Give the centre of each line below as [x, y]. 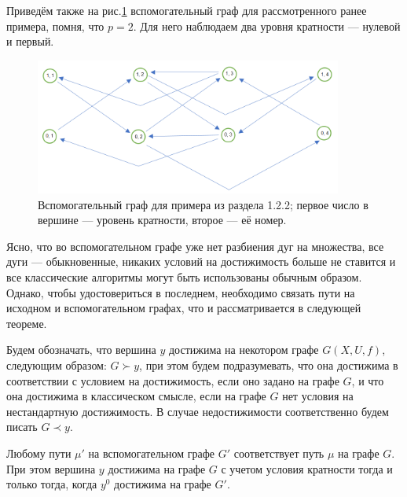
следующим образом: [57, 364]
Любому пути [39, 453]
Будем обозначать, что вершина [81, 350]
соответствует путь [279, 453]
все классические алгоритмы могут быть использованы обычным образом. [184, 277]
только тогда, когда [52, 484]
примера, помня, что [55, 26]
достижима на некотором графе [244, 350]
